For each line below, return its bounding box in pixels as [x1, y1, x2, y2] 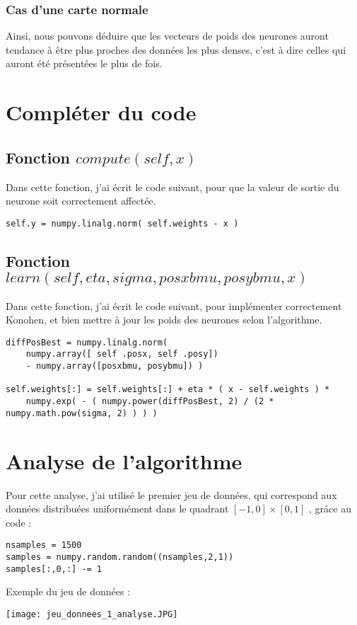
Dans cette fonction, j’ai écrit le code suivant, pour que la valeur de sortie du [6, 179, 339, 194]
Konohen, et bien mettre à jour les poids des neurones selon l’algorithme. [6, 312, 322, 327]
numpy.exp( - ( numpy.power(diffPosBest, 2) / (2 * [25, 396, 274, 407]
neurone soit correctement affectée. [6, 193, 156, 208]
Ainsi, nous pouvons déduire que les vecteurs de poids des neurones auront [6, 28, 329, 43]
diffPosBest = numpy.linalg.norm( [6, 337, 168, 348]
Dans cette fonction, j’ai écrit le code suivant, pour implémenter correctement [6, 298, 342, 313]
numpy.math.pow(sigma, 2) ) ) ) [6, 408, 158, 418]
